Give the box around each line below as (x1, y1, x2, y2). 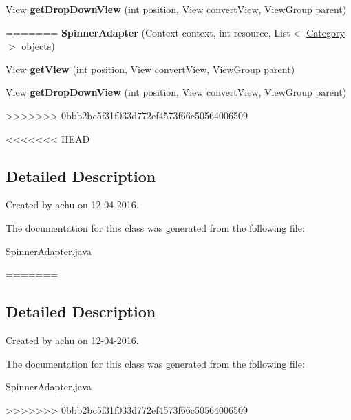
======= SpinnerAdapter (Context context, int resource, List (6, 25, 290, 39)
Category (306, 25, 345, 39)
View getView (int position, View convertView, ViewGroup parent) (6, 61, 295, 76)
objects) (21, 39, 55, 53)
